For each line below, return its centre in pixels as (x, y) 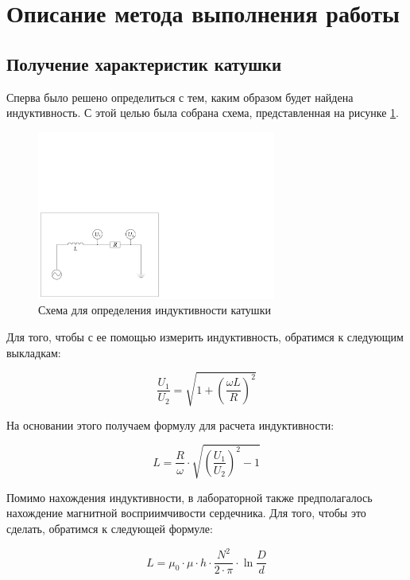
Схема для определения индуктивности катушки (155, 310)
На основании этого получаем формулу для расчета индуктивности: (170, 424)
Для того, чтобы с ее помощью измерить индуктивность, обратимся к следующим (205, 337)
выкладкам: (34, 352)
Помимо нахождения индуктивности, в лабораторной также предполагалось (190, 497)
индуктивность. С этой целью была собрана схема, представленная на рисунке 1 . (203, 113)
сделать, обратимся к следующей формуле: (110, 529)
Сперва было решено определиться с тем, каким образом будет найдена (180, 97)
